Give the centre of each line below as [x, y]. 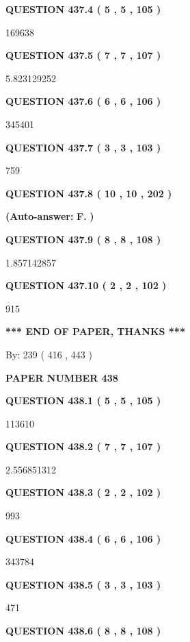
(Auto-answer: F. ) [50, 216]
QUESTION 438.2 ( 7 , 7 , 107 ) [83, 446]
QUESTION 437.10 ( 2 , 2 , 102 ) [86, 285]
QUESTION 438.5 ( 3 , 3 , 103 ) [83, 584]
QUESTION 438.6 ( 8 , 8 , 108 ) [83, 631]
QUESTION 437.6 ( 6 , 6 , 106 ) [83, 101]
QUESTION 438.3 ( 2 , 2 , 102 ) [83, 492]
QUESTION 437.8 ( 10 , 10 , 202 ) [89, 193]
